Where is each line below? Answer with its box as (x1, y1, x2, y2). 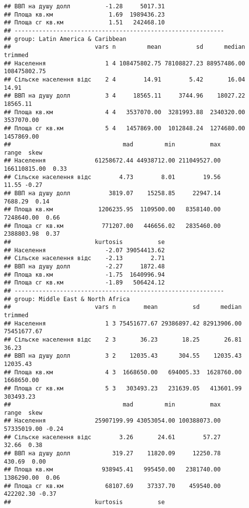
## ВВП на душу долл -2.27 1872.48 (4, 263, 165, 270)
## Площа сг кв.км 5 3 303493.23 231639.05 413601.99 (4, 385, 242, 392)
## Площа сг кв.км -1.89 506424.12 (4, 279, 165, 286)
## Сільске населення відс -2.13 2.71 (4, 255, 165, 262)
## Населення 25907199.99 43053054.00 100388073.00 (4, 417, 221, 425)
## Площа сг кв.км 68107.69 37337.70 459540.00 (4, 482, 221, 489)
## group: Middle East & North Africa (4, 295, 130, 303)
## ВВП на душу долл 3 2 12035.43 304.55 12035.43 (4, 352, 242, 360)
